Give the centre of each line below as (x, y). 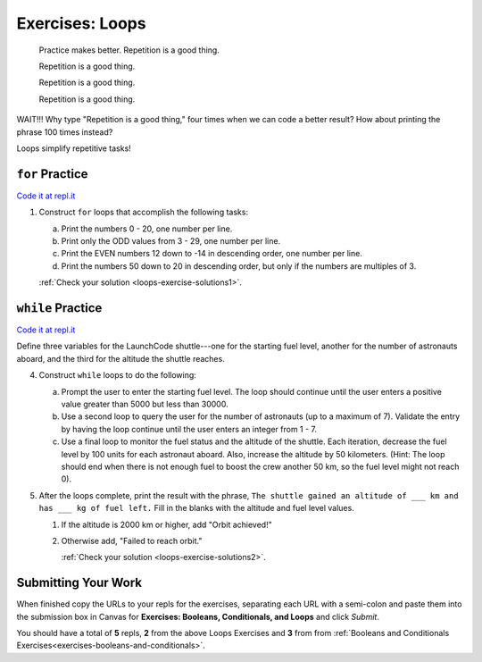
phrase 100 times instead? (65, 132)
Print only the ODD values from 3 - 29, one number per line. (171, 240)
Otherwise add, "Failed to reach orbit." (132, 540)
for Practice (52, 174)
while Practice (59, 308)
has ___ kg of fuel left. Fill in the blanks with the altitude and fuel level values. (196, 508)
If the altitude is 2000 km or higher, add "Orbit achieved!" (166, 524)
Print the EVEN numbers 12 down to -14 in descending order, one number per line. (212, 254)
